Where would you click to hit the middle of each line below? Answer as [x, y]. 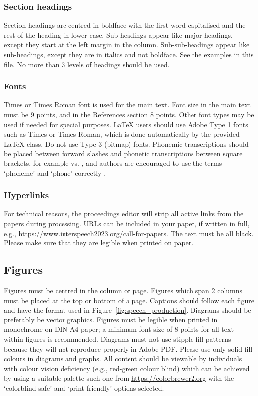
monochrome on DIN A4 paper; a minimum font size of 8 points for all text [119, 329]
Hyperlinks [27, 195]
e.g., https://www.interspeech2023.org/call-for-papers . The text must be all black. [129, 233]
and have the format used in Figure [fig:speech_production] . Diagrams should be [128, 310]
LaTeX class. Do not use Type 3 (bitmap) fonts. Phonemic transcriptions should [126, 143]
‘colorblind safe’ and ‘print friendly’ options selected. [84, 387]
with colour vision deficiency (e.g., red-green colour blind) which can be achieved [127, 368]
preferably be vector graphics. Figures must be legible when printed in [111, 319]
